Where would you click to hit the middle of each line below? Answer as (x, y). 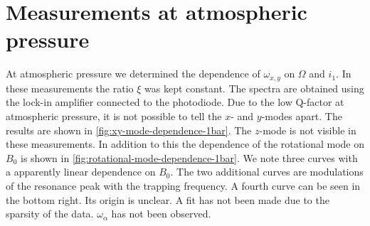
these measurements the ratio (70, 88)
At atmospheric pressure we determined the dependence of (133, 74)
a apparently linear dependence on (81, 172)
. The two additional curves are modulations (267, 172)
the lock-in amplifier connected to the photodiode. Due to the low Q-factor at (175, 102)
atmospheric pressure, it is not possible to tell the (114, 115)
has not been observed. (161, 214)
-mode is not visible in (308, 130)
